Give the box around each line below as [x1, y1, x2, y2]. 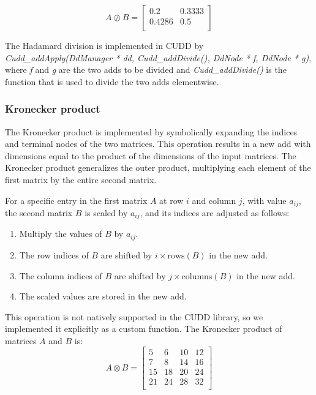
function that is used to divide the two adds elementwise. [5, 75, 219, 88]
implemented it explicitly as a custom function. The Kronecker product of [5, 322, 282, 335]
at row [159, 194, 184, 206]
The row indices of [19, 248, 89, 261]
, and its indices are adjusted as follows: [140, 206, 290, 219]
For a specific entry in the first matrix [5, 194, 148, 206]
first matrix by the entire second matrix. [5, 173, 157, 186]
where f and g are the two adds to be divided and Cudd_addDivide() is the [5, 63, 287, 76]
